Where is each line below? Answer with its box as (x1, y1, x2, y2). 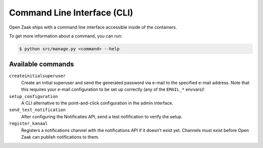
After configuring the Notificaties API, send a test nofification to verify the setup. (21, 114, 183, 119)
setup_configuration (9, 94, 58, 99)
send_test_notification (9, 107, 66, 113)
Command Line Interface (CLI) (9, 7, 133, 18)
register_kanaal (9, 121, 48, 126)
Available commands (9, 60, 74, 68)
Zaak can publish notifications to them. (21, 134, 99, 140)
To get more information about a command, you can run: (9, 33, 123, 39)
